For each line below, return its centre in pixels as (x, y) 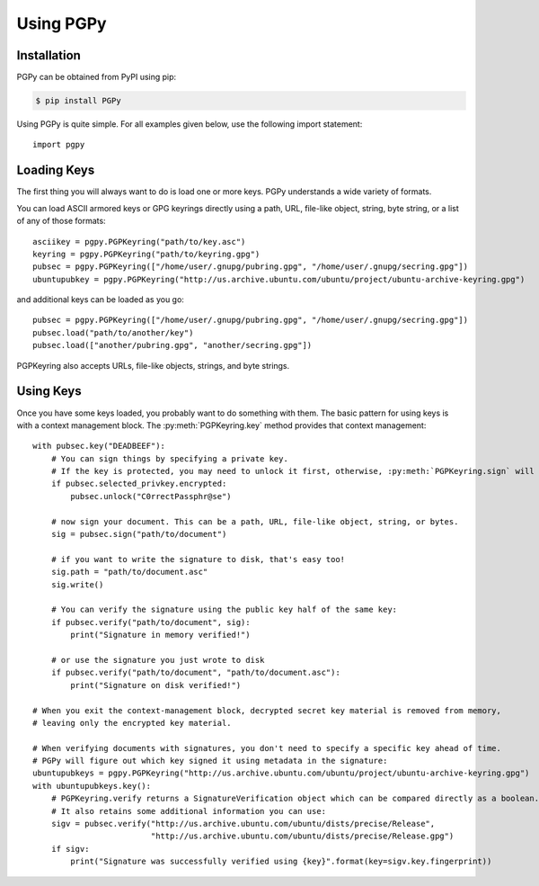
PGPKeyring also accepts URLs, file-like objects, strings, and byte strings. (153, 365)
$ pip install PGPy (78, 101)
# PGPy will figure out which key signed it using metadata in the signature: (210, 761)
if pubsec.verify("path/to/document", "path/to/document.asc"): (195, 673)
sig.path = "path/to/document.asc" (129, 572)
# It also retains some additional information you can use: (189, 811)
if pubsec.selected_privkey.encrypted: (139, 484)
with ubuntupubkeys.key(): (92, 786)
